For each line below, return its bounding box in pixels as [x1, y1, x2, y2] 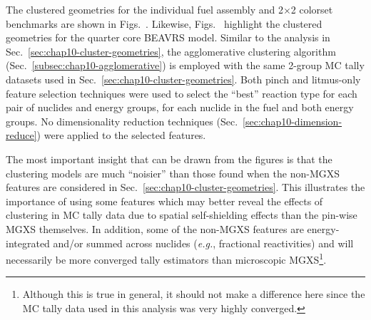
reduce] [6, 128, 37, 143]
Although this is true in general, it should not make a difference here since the [22, 287, 365, 301]
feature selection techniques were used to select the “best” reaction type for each [6, 86, 357, 100]
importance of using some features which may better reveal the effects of [6, 193, 323, 208]
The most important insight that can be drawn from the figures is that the [6, 151, 332, 166]
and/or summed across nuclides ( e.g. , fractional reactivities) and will [53, 235, 354, 250]
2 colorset [290, 2, 333, 16]
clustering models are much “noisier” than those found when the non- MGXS [6, 165, 340, 180]
